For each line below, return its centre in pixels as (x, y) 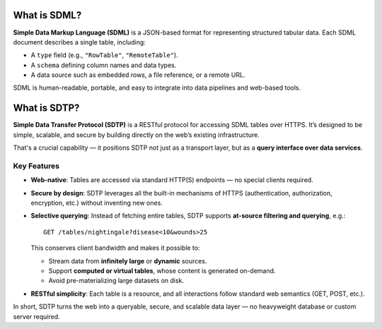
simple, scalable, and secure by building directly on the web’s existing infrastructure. (136, 135)
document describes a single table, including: (80, 42)
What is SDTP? (46, 108)
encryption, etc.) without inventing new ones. (97, 203)
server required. (36, 316)
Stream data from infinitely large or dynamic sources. (128, 261)
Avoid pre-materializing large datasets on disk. (116, 281)
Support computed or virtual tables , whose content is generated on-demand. (162, 271)
